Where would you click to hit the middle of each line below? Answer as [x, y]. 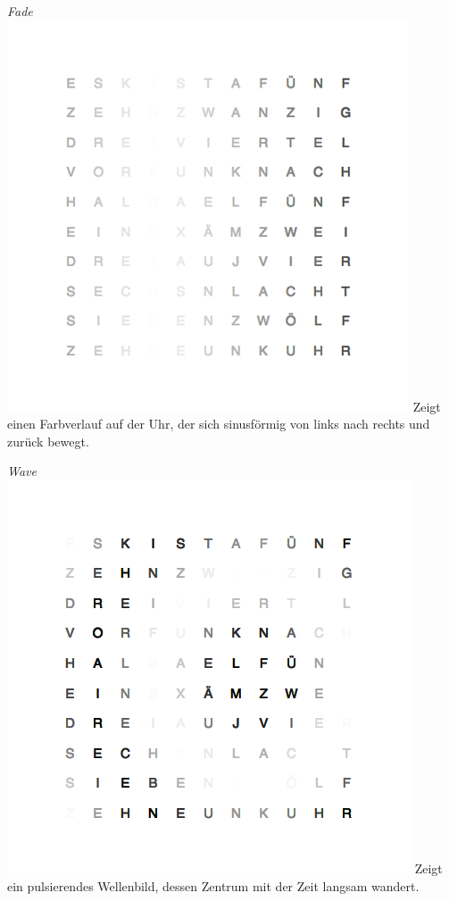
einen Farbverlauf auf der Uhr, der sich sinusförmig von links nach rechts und [219, 424]
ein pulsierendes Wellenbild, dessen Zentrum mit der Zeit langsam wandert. [213, 885]
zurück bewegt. [48, 441]
